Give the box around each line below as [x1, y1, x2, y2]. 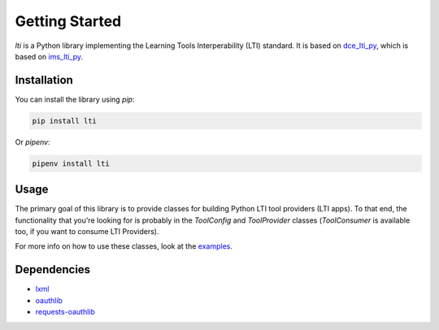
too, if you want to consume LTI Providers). [15, 227, 159, 237]
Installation [15, 73, 73, 87]
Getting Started [15, 12, 122, 30]
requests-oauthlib [35, 307, 95, 317]
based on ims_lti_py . [15, 51, 84, 61]
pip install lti [32, 116, 98, 125]
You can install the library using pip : [15, 94, 135, 104]
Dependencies [15, 263, 91, 276]
